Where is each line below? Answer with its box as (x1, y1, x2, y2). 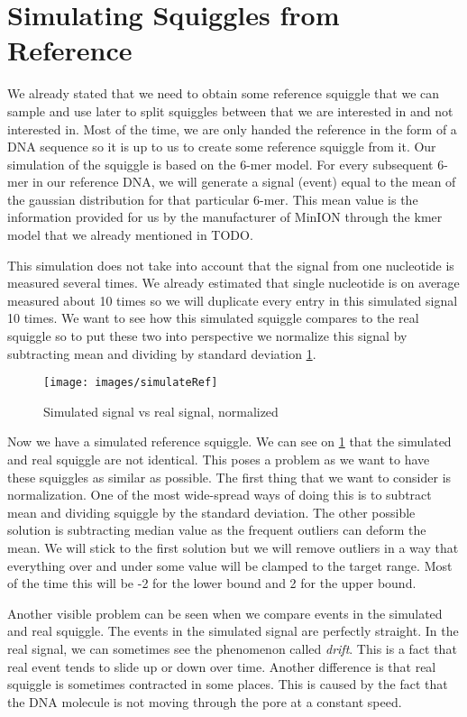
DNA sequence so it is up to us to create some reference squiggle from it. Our (7, 137, 436, 156)
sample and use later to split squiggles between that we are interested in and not (7, 101, 453, 120)
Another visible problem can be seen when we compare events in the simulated (7, 603, 443, 622)
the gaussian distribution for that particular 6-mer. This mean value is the (7, 189, 418, 208)
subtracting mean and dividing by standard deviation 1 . (7, 344, 316, 363)
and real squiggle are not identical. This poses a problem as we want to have (7, 450, 430, 469)
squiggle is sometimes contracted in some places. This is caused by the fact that (7, 675, 448, 694)
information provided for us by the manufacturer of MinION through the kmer (7, 207, 443, 226)
